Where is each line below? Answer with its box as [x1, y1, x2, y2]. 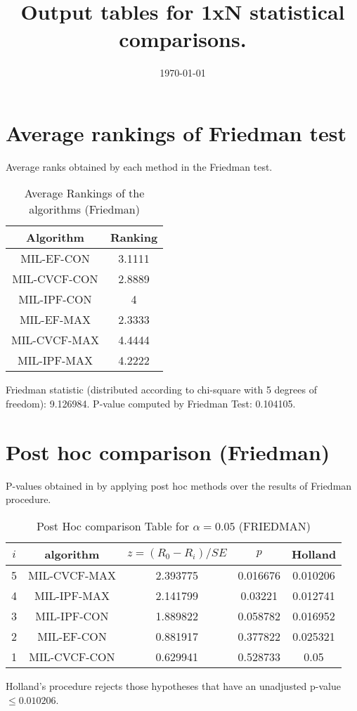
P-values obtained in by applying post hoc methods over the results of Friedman [6, 478, 352, 493]
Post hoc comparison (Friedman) [6, 437, 330, 466]
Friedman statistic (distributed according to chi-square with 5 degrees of [6, 382, 317, 397]
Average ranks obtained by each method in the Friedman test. [6, 159, 273, 174]
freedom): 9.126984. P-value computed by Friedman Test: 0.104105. [6, 396, 296, 411]
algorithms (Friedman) [29, 201, 140, 218]
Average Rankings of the [24, 185, 145, 202]
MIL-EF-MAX [19, 311, 91, 328]
